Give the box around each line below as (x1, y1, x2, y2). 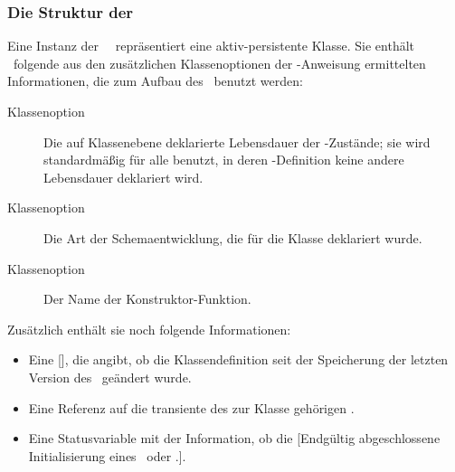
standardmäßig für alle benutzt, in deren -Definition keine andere (43, 150, 404, 169)
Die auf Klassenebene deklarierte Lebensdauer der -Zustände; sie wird (43, 132, 431, 151)
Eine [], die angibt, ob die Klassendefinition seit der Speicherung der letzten (28, 350, 449, 369)
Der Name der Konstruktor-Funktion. (43, 289, 251, 308)
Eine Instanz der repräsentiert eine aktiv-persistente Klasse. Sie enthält (7, 36, 415, 55)
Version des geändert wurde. (28, 367, 192, 386)
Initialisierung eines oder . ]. (28, 446, 186, 465)
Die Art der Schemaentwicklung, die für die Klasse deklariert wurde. (43, 228, 422, 247)
